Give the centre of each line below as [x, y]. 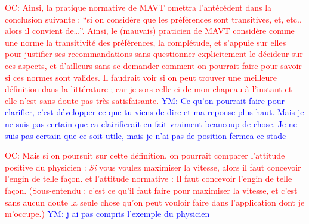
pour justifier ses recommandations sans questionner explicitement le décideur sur [154, 54]
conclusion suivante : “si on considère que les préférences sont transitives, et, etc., [153, 19]
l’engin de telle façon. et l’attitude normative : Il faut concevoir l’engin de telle [149, 179]
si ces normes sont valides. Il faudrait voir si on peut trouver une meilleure [141, 77]
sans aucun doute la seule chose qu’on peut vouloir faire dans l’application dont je [155, 202]
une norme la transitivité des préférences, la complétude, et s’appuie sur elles [146, 42]
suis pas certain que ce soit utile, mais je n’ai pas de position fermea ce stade [146, 135]
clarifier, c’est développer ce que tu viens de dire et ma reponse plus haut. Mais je [154, 112]
